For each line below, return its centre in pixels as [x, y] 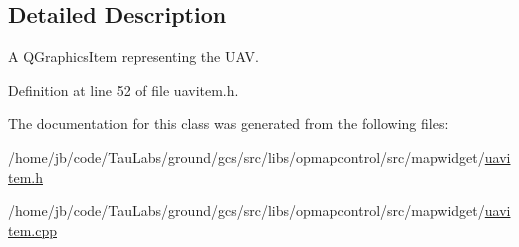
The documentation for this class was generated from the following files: [228, 123]
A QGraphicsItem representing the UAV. [133, 56]
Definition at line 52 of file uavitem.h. [123, 89]
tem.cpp [32, 229]
